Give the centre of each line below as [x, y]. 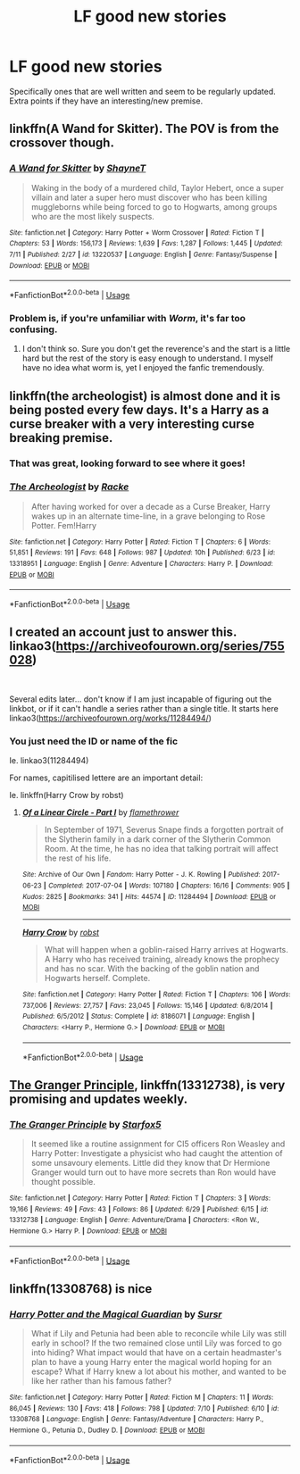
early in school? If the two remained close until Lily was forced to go [157, 1343]
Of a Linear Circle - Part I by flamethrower [100, 812]
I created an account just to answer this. [123, 633]
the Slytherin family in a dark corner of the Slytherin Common [158, 839]
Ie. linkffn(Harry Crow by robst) [67, 795]
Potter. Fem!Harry [63, 525]
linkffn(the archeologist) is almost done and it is [145, 396]
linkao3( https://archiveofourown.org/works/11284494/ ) [111, 718]
